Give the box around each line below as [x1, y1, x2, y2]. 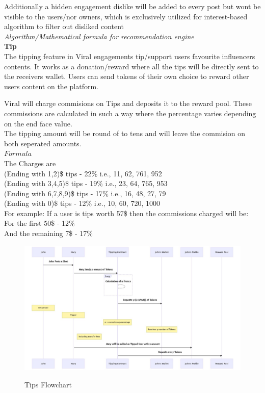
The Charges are [4, 158, 56, 168]
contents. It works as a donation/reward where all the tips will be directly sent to [4, 61, 259, 71]
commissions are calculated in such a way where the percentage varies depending [4, 108, 256, 118]
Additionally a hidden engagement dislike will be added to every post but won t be [4, 1, 261, 11]
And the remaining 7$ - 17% [4, 228, 93, 239]
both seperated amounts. [4, 138, 82, 148]
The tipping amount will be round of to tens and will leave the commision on [4, 128, 246, 139]
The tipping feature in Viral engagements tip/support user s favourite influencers [4, 50, 255, 61]
